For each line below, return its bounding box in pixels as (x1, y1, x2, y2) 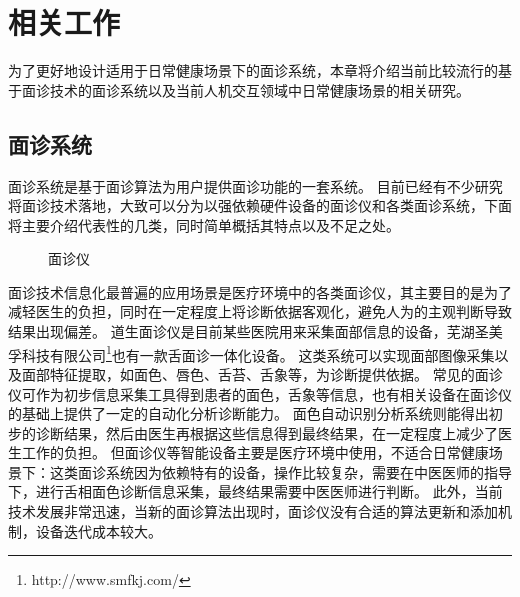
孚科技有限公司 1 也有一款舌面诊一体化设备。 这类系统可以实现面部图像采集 (8, 341, 495, 365)
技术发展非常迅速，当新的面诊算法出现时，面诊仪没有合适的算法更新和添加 (8, 501, 498, 522)
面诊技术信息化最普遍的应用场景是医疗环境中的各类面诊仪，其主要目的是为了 (8, 281, 512, 302)
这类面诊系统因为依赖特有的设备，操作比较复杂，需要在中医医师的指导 (49, 461, 512, 482)
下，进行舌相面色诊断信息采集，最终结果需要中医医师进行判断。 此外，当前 (8, 481, 503, 502)
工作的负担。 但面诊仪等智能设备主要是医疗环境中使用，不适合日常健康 (21, 442, 489, 463)
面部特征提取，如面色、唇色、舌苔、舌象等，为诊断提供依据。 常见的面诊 (21, 363, 503, 384)
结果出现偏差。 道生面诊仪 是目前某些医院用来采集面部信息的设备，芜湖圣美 (8, 321, 503, 342)
